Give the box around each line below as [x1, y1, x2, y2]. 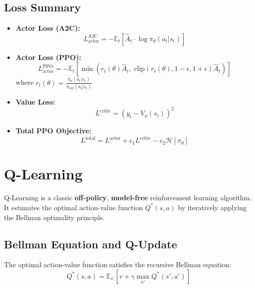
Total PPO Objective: [15, 125, 92, 136]
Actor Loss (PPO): [15, 52, 81, 62]
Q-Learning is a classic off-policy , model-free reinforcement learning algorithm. [4, 192, 252, 203]
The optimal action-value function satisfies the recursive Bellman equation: [4, 259, 231, 270]
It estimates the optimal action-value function [4, 202, 143, 212]
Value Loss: [15, 97, 55, 107]
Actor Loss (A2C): [15, 23, 80, 33]
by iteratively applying [178, 202, 247, 212]
